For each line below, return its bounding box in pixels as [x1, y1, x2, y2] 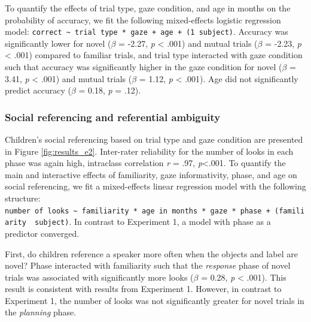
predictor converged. [5, 227, 80, 239]
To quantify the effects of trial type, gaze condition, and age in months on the [5, 2, 291, 14]
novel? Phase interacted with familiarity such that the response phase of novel [5, 259, 291, 272]
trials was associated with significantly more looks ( [5, 270, 194, 283]
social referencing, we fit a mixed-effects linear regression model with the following [5, 180, 306, 192]
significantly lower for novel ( [5, 37, 111, 49]
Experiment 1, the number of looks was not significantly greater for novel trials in [5, 294, 304, 306]
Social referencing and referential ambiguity [5, 109, 221, 124]
